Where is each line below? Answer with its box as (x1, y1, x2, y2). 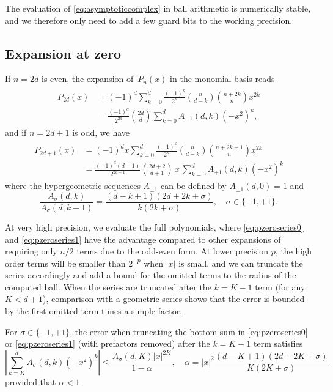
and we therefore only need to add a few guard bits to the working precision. (5, 13, 293, 26)
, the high (275, 245, 312, 257)
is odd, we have (72, 125, 130, 138)
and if (5, 125, 27, 138)
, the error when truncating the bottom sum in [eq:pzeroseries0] (70, 325, 308, 338)
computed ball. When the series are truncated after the (5, 280, 211, 293)
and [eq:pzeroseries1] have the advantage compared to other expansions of (5, 232, 281, 245)
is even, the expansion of (42, 72, 134, 85)
